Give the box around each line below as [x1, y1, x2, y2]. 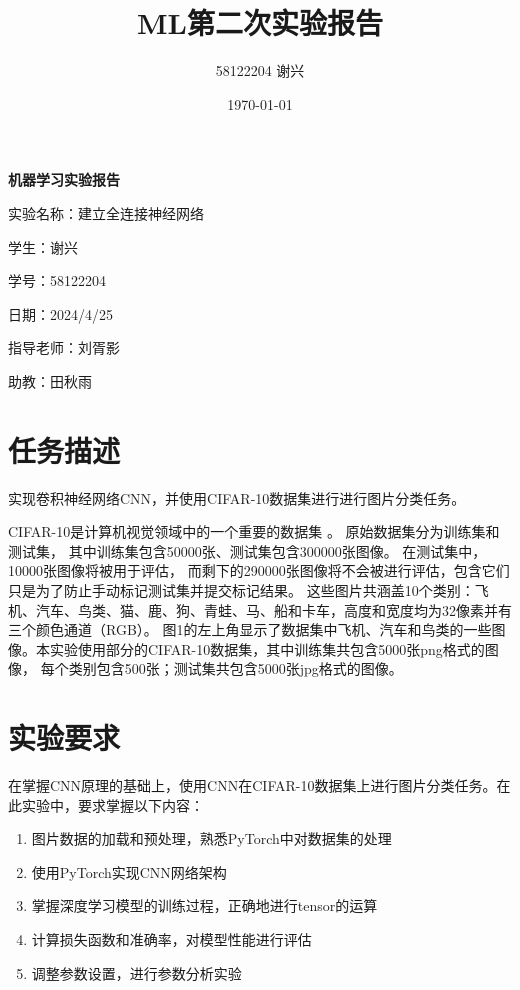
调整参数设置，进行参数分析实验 [31, 962, 242, 983]
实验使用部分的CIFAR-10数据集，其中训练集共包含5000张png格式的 [49, 638, 485, 659]
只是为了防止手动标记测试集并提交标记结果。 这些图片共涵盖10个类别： [8, 579, 475, 600]
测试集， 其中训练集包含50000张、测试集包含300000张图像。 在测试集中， [8, 540, 487, 561]
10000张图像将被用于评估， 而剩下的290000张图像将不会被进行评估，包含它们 [8, 560, 510, 581]
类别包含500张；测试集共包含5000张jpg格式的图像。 [68, 658, 403, 679]
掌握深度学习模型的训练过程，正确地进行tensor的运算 [31, 895, 378, 916]
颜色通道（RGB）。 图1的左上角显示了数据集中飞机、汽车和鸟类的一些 [35, 619, 492, 640]
